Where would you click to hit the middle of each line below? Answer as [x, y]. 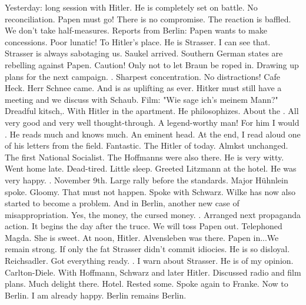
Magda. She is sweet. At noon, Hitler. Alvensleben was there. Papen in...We [142, 237]
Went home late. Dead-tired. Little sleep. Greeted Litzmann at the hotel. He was [151, 168]
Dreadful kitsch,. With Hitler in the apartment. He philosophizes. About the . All [152, 111]
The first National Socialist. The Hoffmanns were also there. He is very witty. [144, 157]
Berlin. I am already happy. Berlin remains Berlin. [96, 295]
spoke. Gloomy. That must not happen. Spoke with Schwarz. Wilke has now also [150, 191]
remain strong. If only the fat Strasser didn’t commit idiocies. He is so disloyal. [147, 249]
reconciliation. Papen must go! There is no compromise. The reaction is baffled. [148, 19]
